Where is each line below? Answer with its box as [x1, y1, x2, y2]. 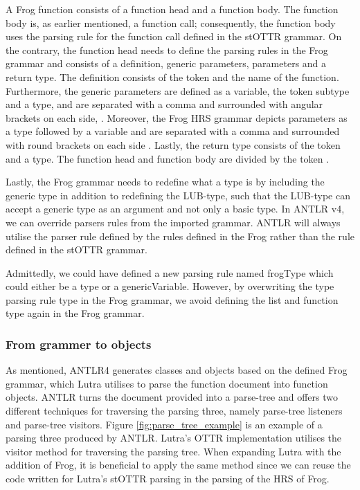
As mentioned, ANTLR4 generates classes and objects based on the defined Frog [6, 363, 348, 377]
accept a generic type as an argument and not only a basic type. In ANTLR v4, [6, 201, 345, 216]
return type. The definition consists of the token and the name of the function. [6, 69, 339, 84]
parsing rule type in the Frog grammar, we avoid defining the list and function [6, 292, 339, 307]
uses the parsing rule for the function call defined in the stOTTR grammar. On [6, 29, 342, 44]
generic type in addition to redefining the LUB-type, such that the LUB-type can [6, 188, 350, 202]
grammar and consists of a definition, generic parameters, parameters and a [6, 56, 327, 71]
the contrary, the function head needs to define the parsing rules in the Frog [6, 42, 328, 57]
